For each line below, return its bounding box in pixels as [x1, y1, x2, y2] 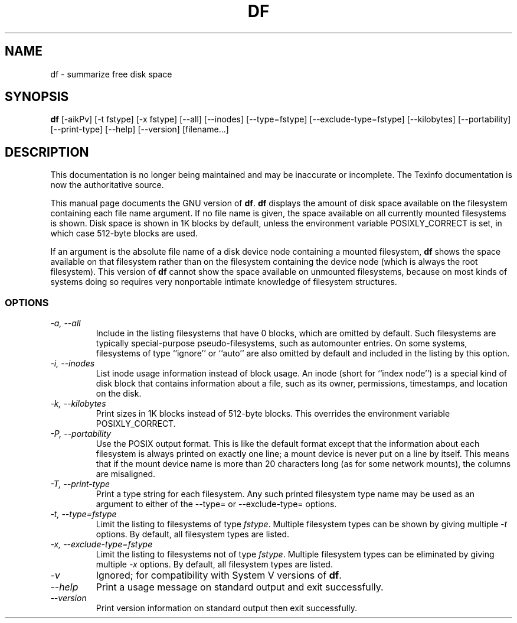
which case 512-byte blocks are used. [50, 228, 198, 239]
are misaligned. [96, 469, 156, 479]
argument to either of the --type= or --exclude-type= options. [96, 499, 337, 510]
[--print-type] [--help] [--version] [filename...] [50, 124, 229, 135]
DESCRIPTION [5, 144, 89, 160]
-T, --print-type [50, 479, 110, 489]
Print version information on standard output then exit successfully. [96, 603, 357, 614]
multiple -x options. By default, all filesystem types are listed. [96, 559, 333, 570]
